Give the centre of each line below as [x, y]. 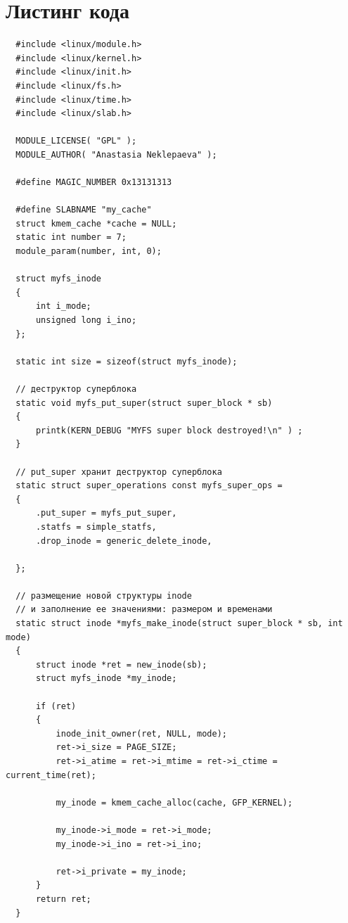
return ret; [63, 899]
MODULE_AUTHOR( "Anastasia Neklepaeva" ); [116, 154]
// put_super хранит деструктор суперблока [119, 472]
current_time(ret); [51, 775]
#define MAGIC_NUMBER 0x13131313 [94, 183]
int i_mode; [63, 306]
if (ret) [56, 706]
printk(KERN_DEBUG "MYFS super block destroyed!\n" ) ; [169, 430]
